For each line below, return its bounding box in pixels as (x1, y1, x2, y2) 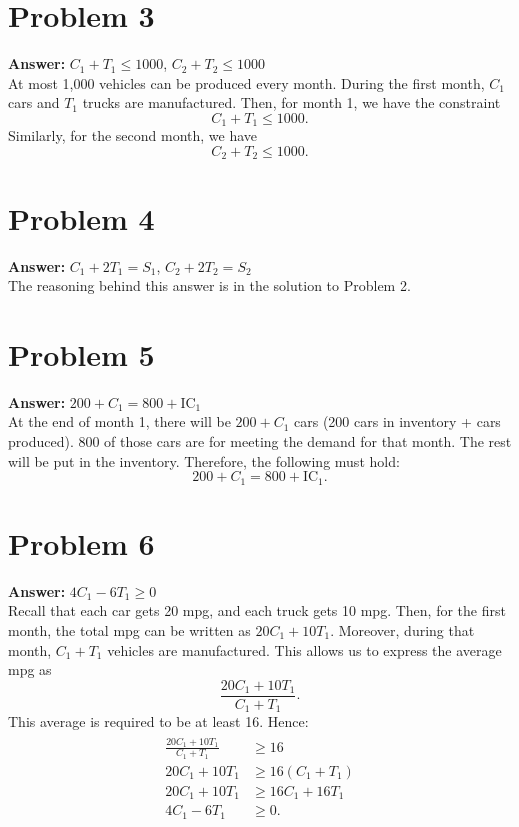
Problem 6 (8, 522, 155, 563)
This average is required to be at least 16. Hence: (8, 711, 309, 732)
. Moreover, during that (330, 619, 475, 640)
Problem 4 (8, 197, 155, 238)
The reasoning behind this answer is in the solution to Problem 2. (8, 275, 411, 296)
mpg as (8, 659, 52, 680)
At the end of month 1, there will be (8, 411, 231, 432)
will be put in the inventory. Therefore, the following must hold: (8, 450, 400, 471)
